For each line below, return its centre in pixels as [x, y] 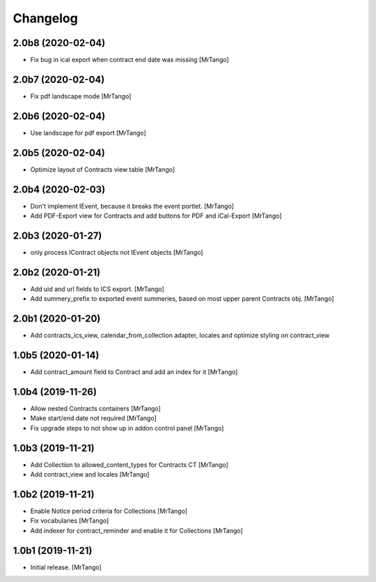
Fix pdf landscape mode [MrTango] [81, 96]
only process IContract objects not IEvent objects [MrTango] [117, 252]
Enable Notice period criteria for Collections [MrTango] [109, 511]
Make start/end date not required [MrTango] [93, 418]
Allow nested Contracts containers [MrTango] [96, 409]
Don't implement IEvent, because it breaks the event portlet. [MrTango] [132, 206]
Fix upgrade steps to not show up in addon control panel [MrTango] [127, 428]
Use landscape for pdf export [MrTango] [88, 133]
